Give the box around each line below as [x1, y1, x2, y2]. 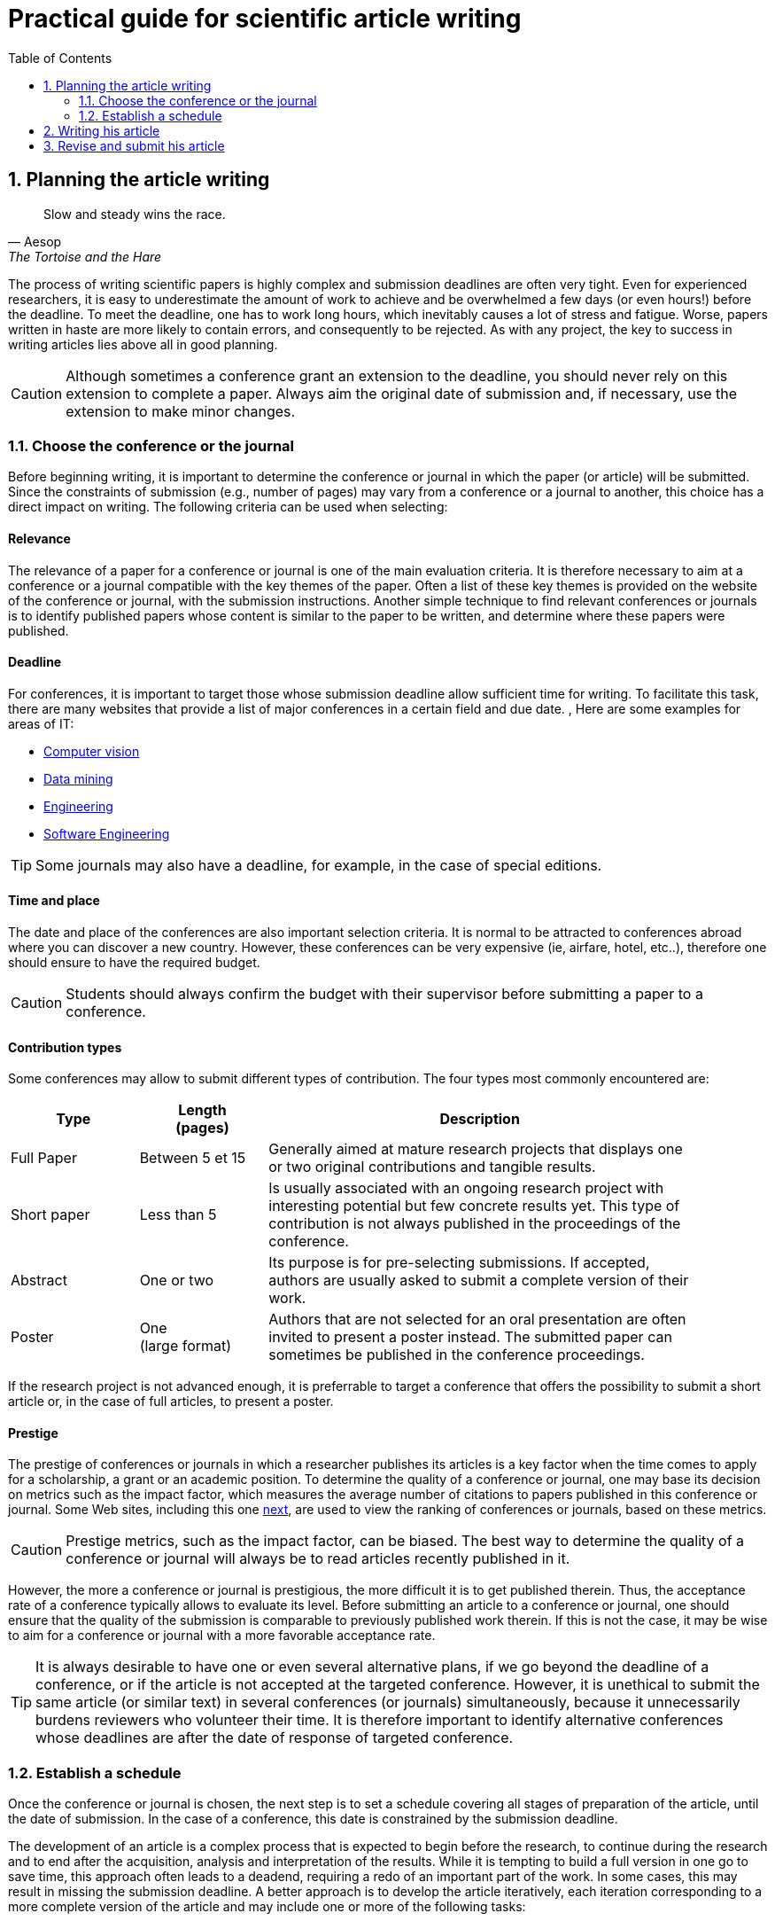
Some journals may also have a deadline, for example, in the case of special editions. [35, 855, 602, 874]
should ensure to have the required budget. [8, 955, 260, 970]
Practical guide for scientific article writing [8, 4, 522, 34]
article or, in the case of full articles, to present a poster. [8, 1394, 334, 1410]
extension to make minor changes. [66, 402, 296, 420]
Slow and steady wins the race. [43, 206, 226, 222]
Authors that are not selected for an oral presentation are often [268, 1310, 686, 1329]
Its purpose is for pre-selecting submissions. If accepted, [268, 1253, 650, 1272]
